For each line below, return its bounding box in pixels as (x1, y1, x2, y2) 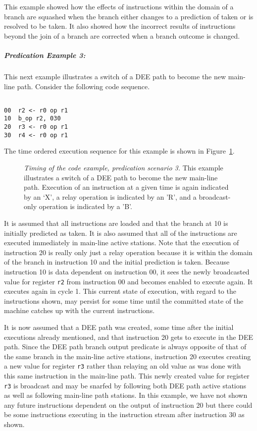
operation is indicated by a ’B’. (39, 201, 132, 212)
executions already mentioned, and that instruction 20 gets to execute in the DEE (4, 331, 253, 342)
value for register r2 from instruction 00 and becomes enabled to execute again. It (4, 276, 253, 286)
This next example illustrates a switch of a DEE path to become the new (4, 71, 226, 81)
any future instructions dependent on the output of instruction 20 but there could (4, 399, 253, 410)
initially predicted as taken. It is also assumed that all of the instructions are (4, 227, 237, 238)
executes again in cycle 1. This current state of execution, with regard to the (4, 286, 236, 296)
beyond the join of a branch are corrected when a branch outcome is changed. (4, 30, 240, 41)
